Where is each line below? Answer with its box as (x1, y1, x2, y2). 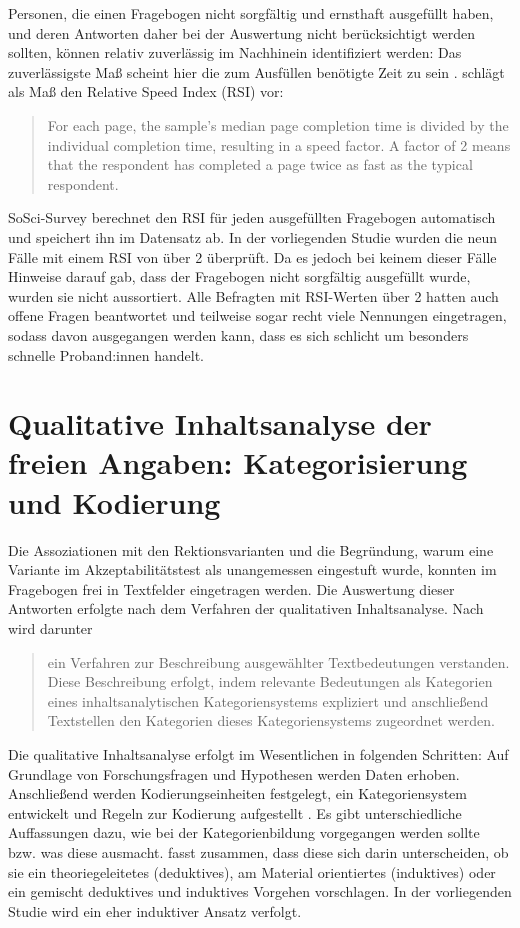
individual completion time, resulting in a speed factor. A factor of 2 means (47, 134, 511, 155)
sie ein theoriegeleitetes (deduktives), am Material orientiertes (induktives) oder (8, 861, 496, 882)
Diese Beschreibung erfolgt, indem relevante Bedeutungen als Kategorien (47, 671, 493, 692)
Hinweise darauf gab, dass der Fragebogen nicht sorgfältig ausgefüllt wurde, (8, 266, 471, 287)
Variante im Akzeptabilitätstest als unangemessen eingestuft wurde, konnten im (8, 559, 497, 580)
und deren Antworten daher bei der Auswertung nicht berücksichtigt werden (8, 22, 476, 43)
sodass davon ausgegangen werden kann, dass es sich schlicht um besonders (8, 324, 469, 345)
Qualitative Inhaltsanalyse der (8, 403, 432, 444)
